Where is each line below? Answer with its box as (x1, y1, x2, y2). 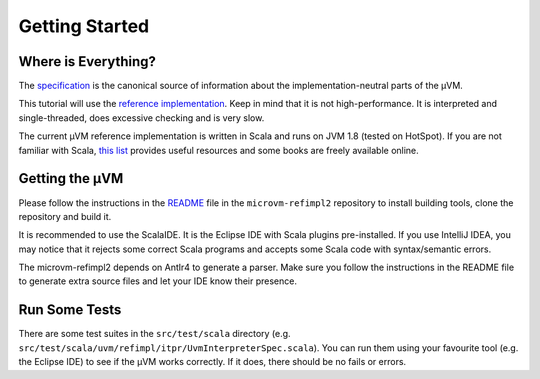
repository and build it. (18, 210, 112, 222)
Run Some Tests (18, 301, 122, 319)
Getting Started (18, 15, 150, 37)
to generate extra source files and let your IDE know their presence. (18, 275, 297, 287)
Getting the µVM (18, 170, 124, 187)
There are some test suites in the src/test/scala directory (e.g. (18, 328, 291, 340)
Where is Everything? (18, 53, 157, 70)
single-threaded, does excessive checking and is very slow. (18, 111, 265, 124)
